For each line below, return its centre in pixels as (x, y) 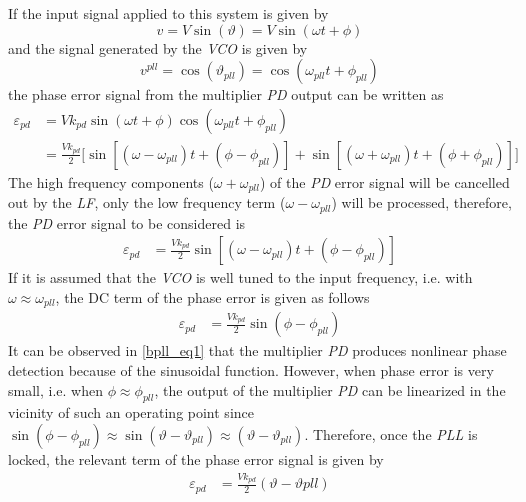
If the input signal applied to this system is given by (168, 13)
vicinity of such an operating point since (131, 412)
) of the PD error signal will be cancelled (384, 181)
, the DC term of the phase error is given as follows (212, 296)
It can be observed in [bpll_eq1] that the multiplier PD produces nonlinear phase (257, 350)
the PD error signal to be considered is (127, 222)
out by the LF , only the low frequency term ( (147, 202)
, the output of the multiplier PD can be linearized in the (330, 389)
